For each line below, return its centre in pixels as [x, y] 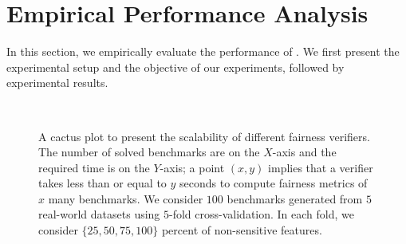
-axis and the [304, 152]
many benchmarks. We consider [126, 198]
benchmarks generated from [295, 198]
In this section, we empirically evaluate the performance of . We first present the [203, 51]
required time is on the [94, 167]
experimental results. [57, 83]
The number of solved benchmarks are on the [149, 152]
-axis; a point [192, 167]
